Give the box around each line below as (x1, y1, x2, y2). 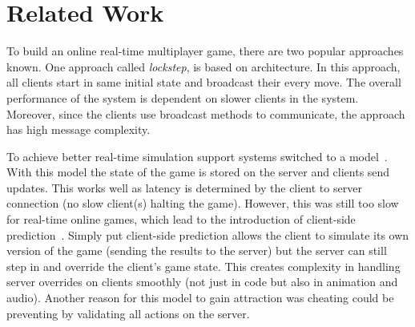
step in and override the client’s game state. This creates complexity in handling (6, 257, 401, 274)
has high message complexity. (6, 121, 151, 138)
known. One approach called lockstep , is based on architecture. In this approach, (6, 58, 401, 75)
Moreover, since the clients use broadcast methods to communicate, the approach (6, 105, 405, 122)
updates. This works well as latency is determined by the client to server (6, 179, 362, 196)
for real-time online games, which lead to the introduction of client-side (6, 211, 356, 228)
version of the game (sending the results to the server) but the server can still (6, 242, 387, 259)
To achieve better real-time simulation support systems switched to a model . (6, 147, 388, 164)
